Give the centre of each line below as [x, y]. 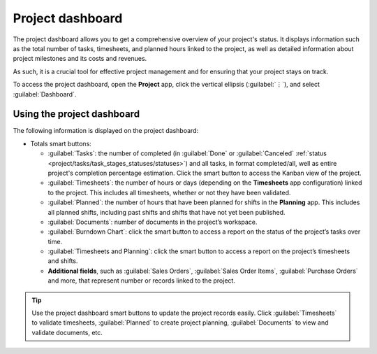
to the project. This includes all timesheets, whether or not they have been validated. [169, 192]
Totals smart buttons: [61, 143]
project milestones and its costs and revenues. [80, 59]
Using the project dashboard [76, 114]
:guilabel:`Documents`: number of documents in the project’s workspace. [153, 222]
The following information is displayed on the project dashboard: [106, 131]
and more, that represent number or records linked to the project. [141, 281]
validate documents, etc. [67, 332]
